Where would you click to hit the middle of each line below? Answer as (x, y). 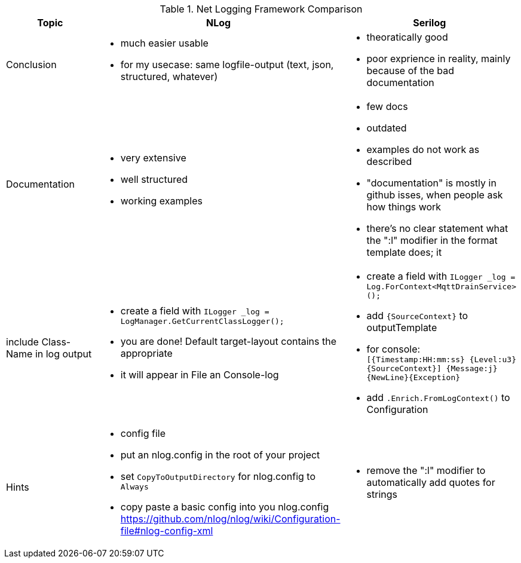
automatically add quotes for (431, 482)
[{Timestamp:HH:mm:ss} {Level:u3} (441, 359)
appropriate (146, 353)
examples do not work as (423, 149)
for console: (393, 349)
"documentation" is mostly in (431, 183)
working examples (161, 201)
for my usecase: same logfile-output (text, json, (227, 65)
